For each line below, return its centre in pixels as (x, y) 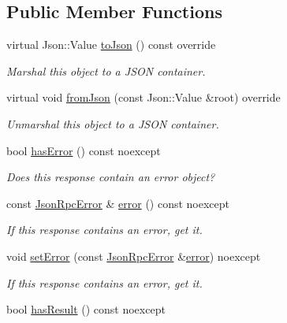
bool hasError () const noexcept (84, 150)
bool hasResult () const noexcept (86, 309)
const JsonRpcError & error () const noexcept (118, 203)
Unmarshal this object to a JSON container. (113, 123)
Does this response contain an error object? (111, 177)
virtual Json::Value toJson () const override (111, 45)
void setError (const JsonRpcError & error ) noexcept (134, 256)
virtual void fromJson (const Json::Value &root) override (143, 97)
